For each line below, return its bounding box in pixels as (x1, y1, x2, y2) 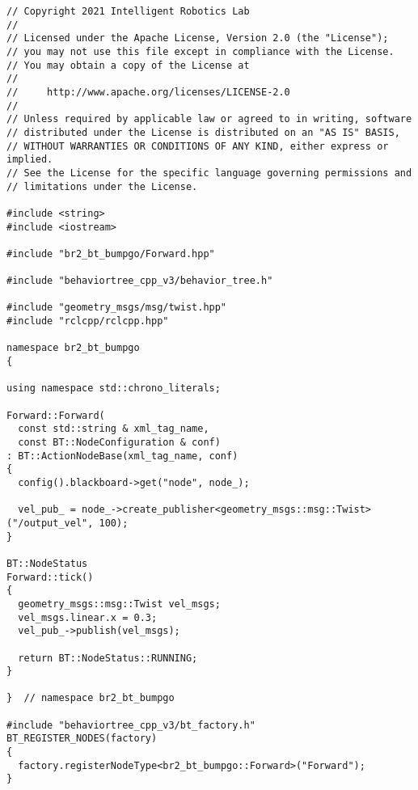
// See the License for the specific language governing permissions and (6, 167, 412, 179)
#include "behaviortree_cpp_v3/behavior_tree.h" (6, 275, 273, 287)
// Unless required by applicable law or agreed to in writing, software (6, 113, 412, 125)
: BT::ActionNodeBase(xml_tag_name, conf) (6, 450, 239, 462)
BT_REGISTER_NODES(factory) (6, 733, 158, 745)
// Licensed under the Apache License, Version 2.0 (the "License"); (6, 32, 389, 44)
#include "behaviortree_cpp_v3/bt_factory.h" (6, 719, 255, 731)
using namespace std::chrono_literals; (6, 382, 221, 395)
